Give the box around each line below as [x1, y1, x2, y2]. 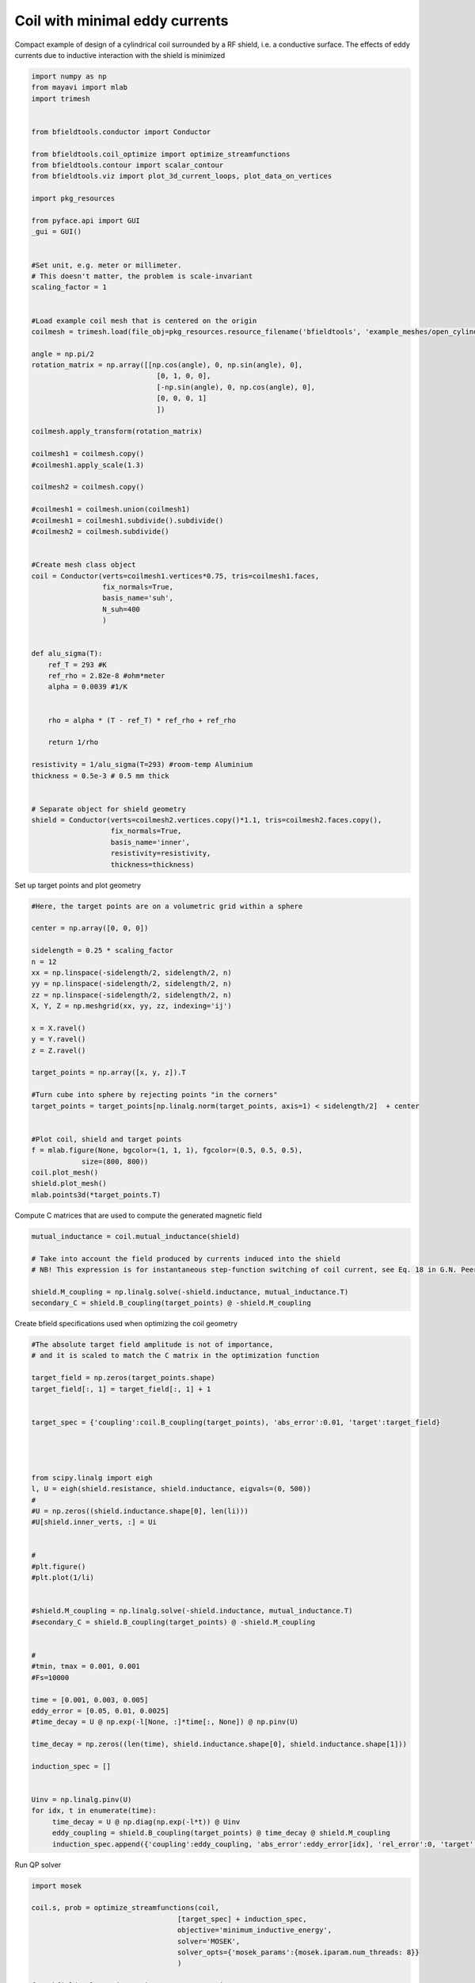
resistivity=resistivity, [110, 849, 211, 858]
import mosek [31, 1881, 82, 1890]
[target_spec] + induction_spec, [177, 1914, 307, 1924]
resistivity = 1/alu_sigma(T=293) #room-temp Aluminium [31, 760, 253, 769]
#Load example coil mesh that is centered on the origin [31, 316, 257, 325]
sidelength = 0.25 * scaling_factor [31, 946, 174, 955]
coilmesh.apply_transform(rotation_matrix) [31, 427, 203, 436]
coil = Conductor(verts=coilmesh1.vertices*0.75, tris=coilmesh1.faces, [31, 571, 320, 581]
